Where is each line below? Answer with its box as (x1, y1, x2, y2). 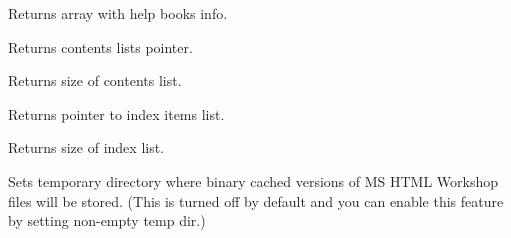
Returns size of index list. (8, 137, 165, 158)
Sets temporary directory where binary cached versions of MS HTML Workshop (8, 170, 499, 191)
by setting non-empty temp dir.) (8, 210, 206, 231)
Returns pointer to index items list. (8, 103, 225, 124)
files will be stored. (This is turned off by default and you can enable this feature (8, 190, 504, 211)
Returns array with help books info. (8, 3, 228, 23)
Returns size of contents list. (8, 70, 182, 91)
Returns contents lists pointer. (8, 36, 193, 57)
